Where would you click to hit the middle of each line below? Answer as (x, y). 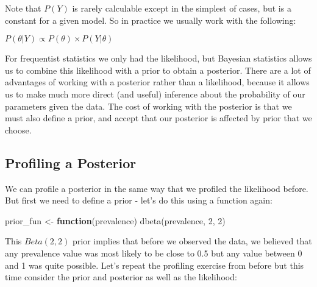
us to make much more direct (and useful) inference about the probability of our (155, 94)
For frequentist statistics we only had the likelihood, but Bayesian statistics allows (158, 58)
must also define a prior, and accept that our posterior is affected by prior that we (158, 118)
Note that (23, 8)
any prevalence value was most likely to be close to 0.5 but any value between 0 (154, 253)
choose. (18, 129)
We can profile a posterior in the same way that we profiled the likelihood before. (157, 188)
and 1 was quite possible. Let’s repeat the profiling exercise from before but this (155, 265)
